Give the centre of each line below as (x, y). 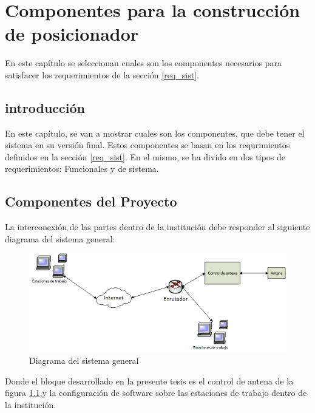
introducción (45, 107)
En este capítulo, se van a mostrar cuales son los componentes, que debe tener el (155, 133)
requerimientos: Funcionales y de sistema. (82, 169)
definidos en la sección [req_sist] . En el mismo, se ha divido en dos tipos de (145, 156)
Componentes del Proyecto (91, 201)
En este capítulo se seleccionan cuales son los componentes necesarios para (143, 63)
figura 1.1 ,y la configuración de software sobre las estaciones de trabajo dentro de (156, 393)
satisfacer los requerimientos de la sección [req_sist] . (102, 74)
